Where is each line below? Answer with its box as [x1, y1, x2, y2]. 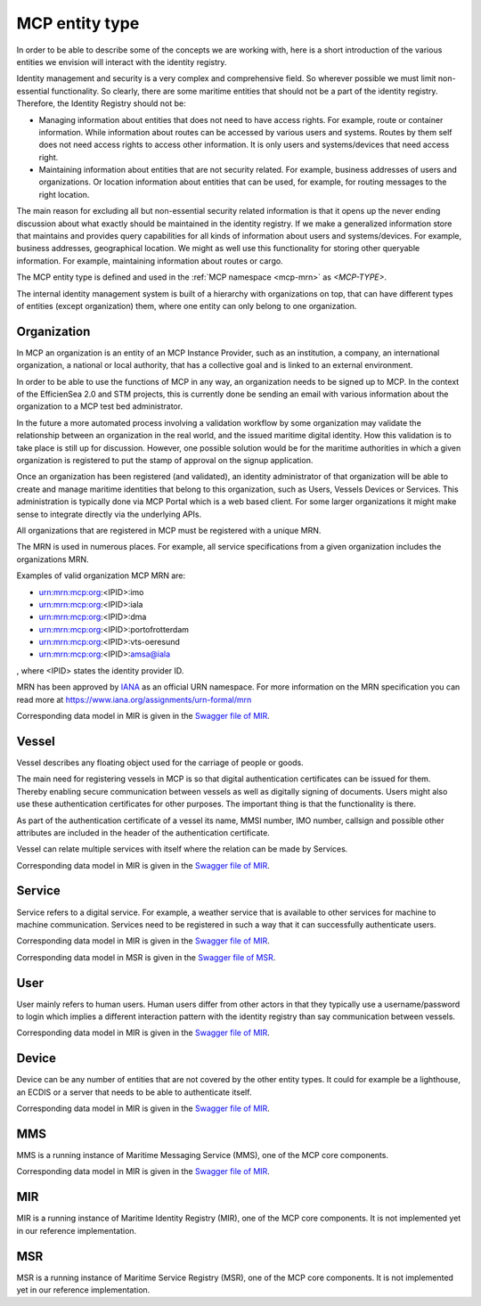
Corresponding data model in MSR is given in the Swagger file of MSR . [16, 951, 276, 962]
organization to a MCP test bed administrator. [16, 401, 183, 412]
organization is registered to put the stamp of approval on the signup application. [16, 455, 314, 465]
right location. [38, 189, 90, 200]
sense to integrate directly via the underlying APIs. [16, 509, 202, 519]
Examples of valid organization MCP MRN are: [16, 570, 186, 581]
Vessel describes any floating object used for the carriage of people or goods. [16, 757, 305, 768]
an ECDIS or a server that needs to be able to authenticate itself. [16, 1087, 252, 1098]
